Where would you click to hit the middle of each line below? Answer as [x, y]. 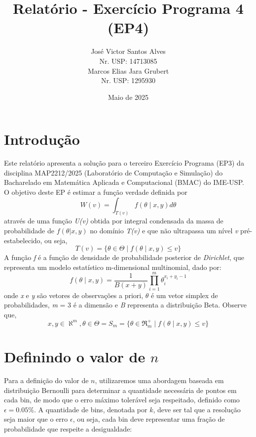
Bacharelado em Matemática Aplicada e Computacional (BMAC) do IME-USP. [124, 182]
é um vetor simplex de [184, 295]
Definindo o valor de [75, 357]
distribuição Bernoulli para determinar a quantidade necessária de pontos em [120, 390]
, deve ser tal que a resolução [197, 409]
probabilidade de [29, 231]
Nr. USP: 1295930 [128, 80]
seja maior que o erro [36, 419]
